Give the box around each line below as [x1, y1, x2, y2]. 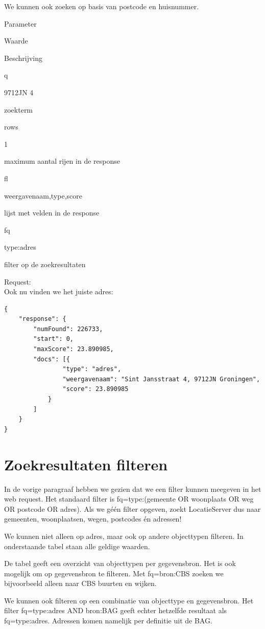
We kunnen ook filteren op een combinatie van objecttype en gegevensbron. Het [4, 595, 254, 605]
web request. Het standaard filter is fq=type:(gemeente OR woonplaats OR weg [4, 493, 254, 504]
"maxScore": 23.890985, [33, 345, 114, 353]
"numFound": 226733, [33, 325, 103, 333]
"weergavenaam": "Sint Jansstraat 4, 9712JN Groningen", [62, 375, 260, 383]
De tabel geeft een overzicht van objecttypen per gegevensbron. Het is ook [4, 558, 236, 569]
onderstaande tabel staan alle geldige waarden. [4, 540, 150, 551]
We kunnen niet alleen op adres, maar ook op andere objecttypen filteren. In [4, 530, 244, 541]
